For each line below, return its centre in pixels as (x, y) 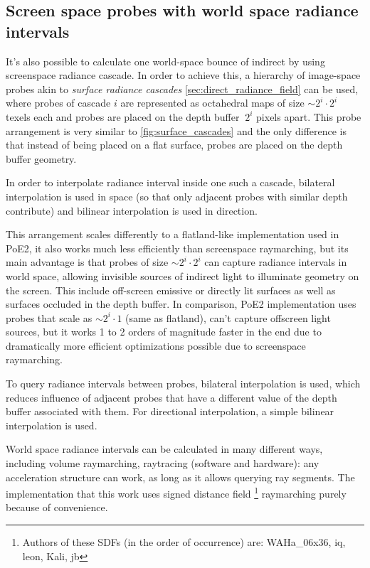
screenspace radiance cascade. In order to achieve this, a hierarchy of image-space (183, 75)
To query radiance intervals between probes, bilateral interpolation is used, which (183, 384)
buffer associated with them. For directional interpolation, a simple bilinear (170, 411)
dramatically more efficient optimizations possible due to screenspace (156, 345)
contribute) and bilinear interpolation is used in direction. (132, 210)
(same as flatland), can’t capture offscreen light (228, 317)
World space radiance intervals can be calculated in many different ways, (164, 449)
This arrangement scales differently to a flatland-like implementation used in (173, 234)
